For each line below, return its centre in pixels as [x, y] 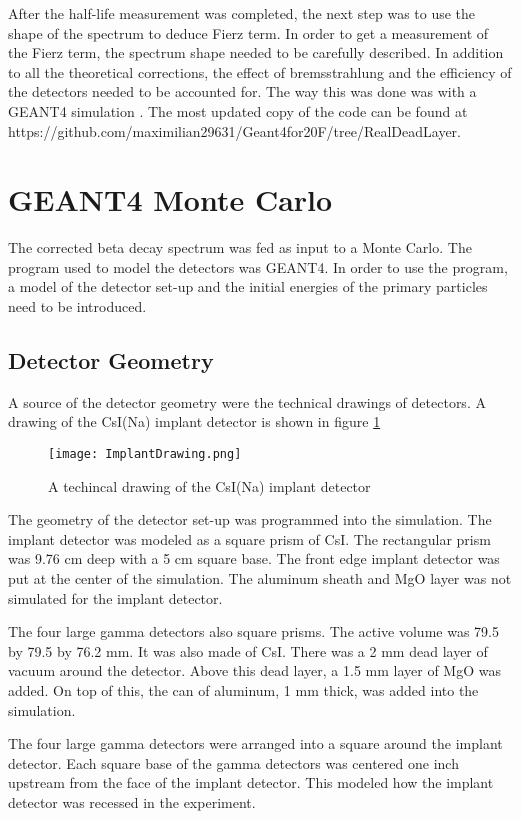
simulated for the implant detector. [115, 597]
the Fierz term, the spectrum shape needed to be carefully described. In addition [256, 52]
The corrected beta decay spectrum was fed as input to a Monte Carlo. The [240, 247]
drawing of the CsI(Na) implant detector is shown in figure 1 [194, 421]
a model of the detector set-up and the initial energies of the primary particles [248, 286]
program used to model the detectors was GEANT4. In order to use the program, [258, 266]
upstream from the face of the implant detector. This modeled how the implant [251, 782]
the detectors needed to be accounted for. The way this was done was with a [242, 91]
